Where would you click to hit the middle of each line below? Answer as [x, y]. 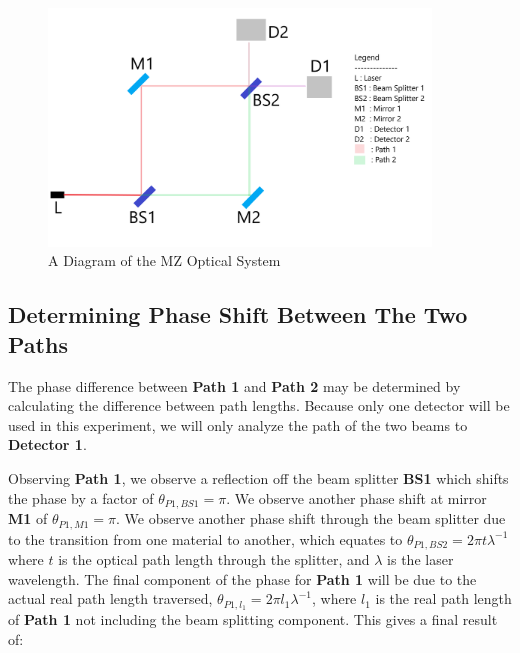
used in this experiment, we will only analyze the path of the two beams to [238, 424]
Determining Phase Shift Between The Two [238, 314]
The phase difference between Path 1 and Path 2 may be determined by [234, 385]
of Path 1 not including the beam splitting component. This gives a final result [253, 619]
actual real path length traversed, [110, 598]
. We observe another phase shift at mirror [356, 497]
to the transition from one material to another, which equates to [205, 538]
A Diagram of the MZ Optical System [164, 260]
